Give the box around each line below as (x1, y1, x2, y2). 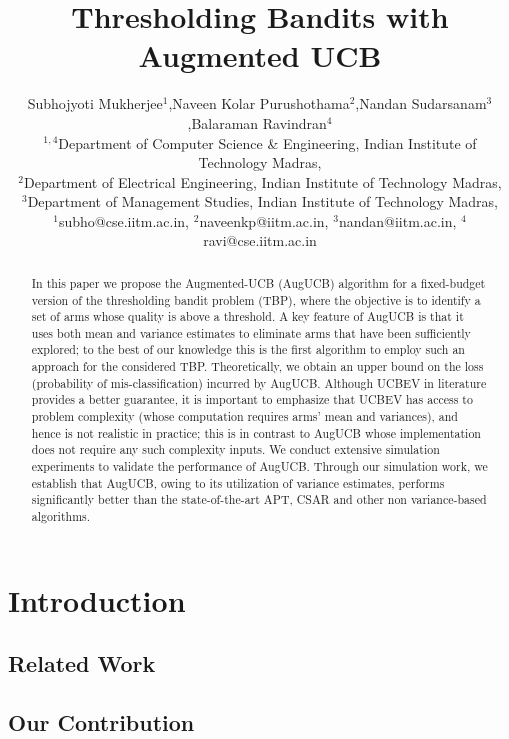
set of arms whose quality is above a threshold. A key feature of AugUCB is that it (31, 308, 464, 325)
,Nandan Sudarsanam (355, 93, 487, 114)
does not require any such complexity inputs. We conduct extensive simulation (31, 441, 440, 458)
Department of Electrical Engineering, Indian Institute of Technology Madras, (23, 171, 502, 192)
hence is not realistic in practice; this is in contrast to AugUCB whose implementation (31, 424, 481, 441)
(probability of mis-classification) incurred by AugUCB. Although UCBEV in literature (31, 374, 487, 391)
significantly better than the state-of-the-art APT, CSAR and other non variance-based (31, 491, 487, 508)
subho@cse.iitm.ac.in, (58, 210, 190, 231)
